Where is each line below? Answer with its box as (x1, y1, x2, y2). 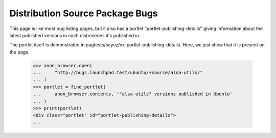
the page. (9, 49, 30, 55)
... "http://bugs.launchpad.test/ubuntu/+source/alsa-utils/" (33, 70, 203, 76)
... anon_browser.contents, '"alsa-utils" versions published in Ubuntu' (33, 91, 233, 97)
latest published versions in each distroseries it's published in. (9, 32, 141, 38)
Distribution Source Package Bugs (9, 8, 158, 19)
